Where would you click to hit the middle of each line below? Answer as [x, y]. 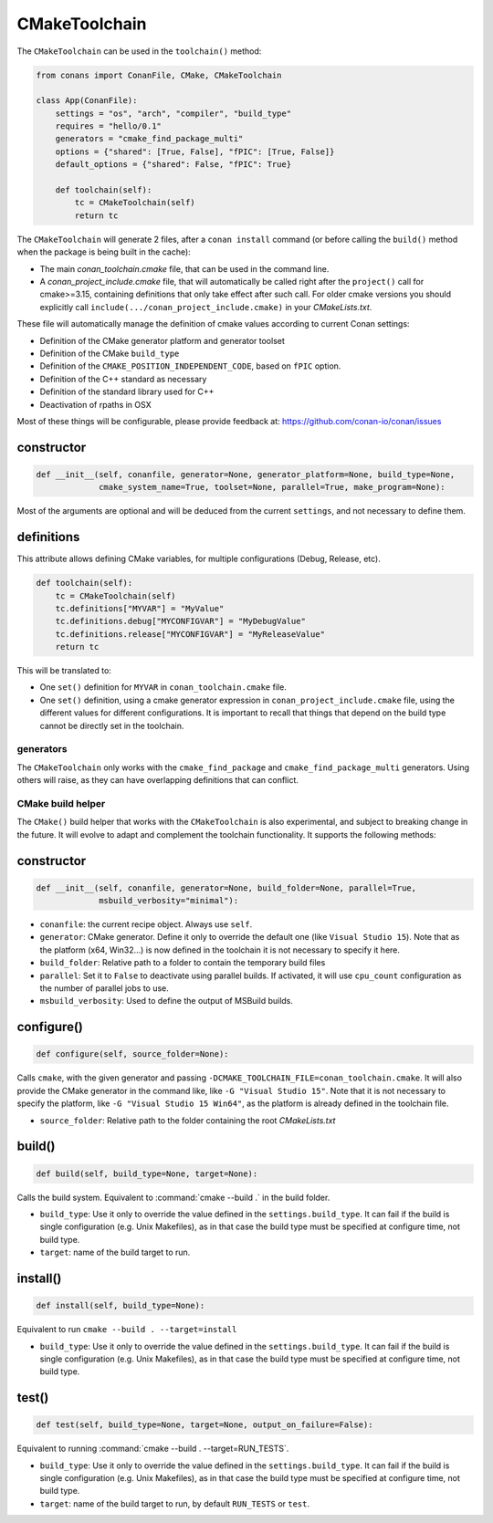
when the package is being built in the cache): [104, 252]
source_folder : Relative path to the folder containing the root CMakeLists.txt [188, 1120]
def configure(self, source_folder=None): [132, 1054]
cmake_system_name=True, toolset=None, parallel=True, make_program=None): [273, 487]
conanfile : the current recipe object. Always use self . [146, 924]
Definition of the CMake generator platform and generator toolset [162, 340]
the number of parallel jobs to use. [104, 988]
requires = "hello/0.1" [108, 126]
